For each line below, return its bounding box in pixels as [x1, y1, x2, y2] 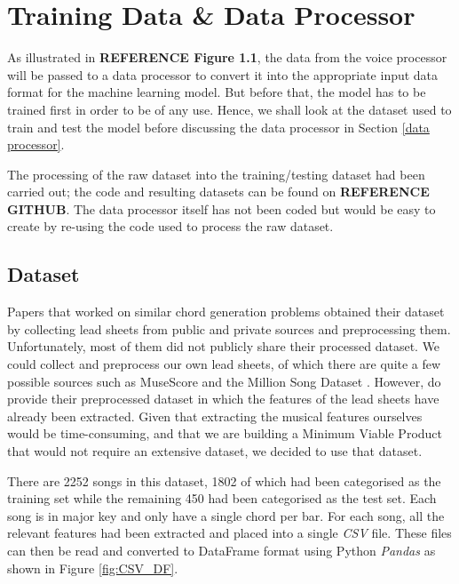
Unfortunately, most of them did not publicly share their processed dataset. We [7, 337, 440, 356]
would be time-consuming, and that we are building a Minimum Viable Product [7, 424, 442, 443]
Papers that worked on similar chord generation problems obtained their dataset [7, 302, 445, 321]
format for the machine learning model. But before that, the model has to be [7, 83, 426, 101]
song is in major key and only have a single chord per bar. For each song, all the [7, 506, 445, 524]
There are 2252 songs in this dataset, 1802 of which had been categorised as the [7, 471, 441, 490]
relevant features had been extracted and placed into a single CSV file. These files [7, 524, 452, 542]
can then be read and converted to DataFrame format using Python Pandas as [7, 540, 436, 559]
